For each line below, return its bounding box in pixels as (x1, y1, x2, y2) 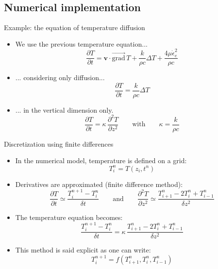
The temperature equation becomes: (15, 212, 123, 222)
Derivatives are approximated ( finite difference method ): (15, 179, 183, 189)
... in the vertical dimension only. (15, 104, 114, 115)
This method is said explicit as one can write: (15, 245, 151, 255)
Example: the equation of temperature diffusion (4, 22, 145, 33)
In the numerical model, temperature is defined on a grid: (15, 155, 187, 165)
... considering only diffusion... (15, 72, 105, 83)
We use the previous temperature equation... (15, 38, 148, 49)
